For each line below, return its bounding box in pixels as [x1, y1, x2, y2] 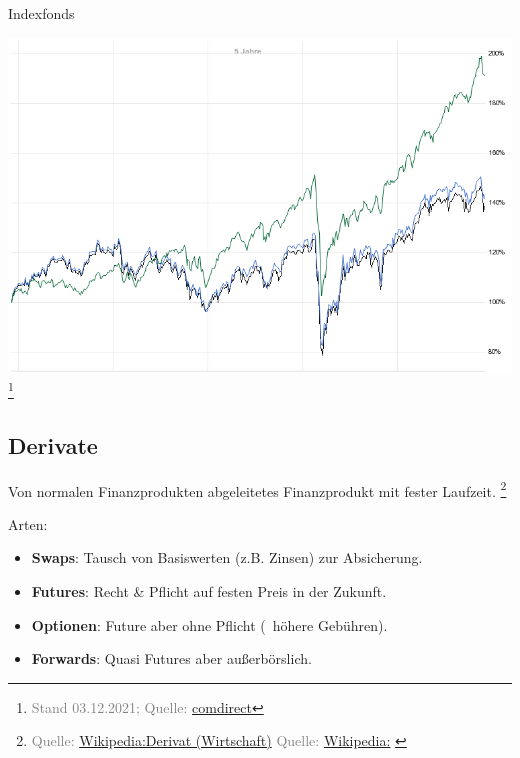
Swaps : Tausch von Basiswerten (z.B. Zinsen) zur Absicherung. [31, 547, 423, 568]
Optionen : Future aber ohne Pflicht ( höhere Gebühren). [31, 614, 388, 635]
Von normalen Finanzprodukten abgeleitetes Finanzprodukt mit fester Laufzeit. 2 [8, 477, 507, 501]
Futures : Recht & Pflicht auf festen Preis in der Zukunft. [31, 581, 387, 602]
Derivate [8, 429, 98, 460]
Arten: [8, 513, 48, 534]
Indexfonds [8, 3, 75, 23]
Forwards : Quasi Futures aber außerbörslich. [31, 648, 312, 669]
